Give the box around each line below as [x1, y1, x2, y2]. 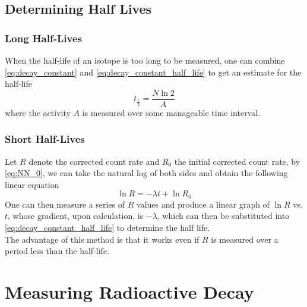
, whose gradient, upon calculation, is [8, 209, 144, 222]
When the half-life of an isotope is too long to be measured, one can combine [5, 54, 285, 66]
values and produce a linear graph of [137, 198, 270, 210]
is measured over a [211, 233, 278, 245]
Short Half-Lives [5, 131, 85, 146]
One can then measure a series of [5, 198, 125, 210]
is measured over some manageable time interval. [82, 106, 261, 118]
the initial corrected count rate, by [174, 155, 300, 167]
